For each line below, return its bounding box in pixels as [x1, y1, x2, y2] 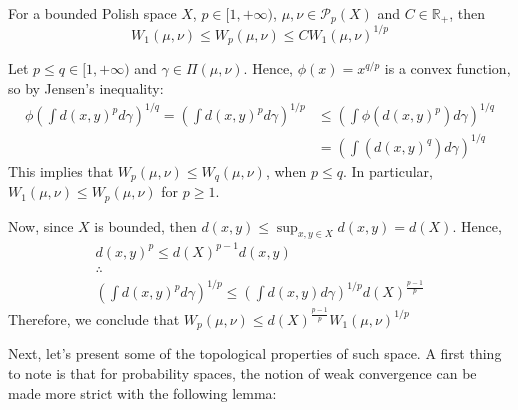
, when [265, 160, 307, 181]
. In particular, [343, 160, 433, 181]
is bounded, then [94, 215, 197, 236]
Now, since [8, 215, 74, 236]
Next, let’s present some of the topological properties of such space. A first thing [8, 343, 502, 364]
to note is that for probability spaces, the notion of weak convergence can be [8, 363, 477, 384]
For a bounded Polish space [8, 3, 177, 23]
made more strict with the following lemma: [8, 382, 277, 403]
